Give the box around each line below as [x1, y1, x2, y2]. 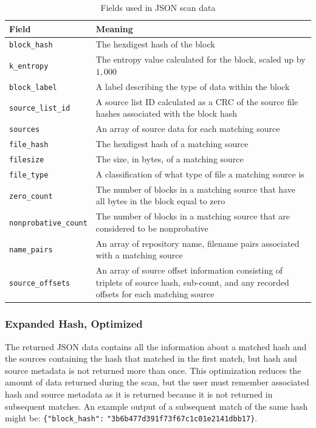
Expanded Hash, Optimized [5, 316, 143, 331]
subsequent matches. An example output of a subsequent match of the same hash [5, 399, 308, 412]
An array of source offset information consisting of [95, 264, 283, 277]
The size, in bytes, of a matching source [95, 152, 244, 165]
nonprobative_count [9, 218, 88, 227]
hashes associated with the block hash [95, 107, 238, 120]
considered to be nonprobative [95, 221, 208, 234]
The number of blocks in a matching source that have [95, 182, 295, 195]
